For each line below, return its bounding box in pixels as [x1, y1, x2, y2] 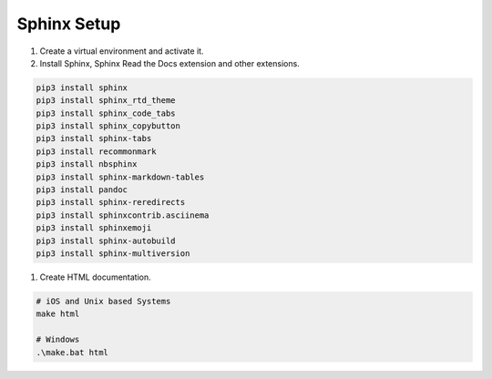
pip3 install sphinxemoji [36, 223, 152, 233]
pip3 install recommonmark [36, 146, 157, 157]
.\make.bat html [36, 347, 109, 357]
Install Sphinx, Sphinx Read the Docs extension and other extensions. [39, 57, 300, 68]
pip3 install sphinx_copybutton [36, 121, 181, 131]
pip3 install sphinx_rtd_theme [36, 96, 177, 106]
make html [36, 309, 80, 319]
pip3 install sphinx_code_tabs [36, 108, 177, 118]
